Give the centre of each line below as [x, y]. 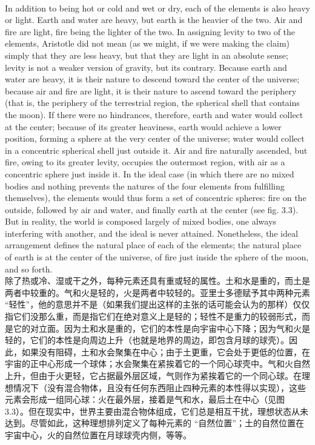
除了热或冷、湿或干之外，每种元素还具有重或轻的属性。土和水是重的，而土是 [157, 281]
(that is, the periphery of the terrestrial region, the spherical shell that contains [152, 103]
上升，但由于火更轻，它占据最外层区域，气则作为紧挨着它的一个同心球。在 [153, 375]
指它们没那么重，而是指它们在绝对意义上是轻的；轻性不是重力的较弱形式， [153, 316]
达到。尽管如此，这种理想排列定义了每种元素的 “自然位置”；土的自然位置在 [154, 423]
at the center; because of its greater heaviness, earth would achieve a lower [143, 126]
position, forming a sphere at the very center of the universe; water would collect [155, 138]
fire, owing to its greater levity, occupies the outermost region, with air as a [145, 162]
